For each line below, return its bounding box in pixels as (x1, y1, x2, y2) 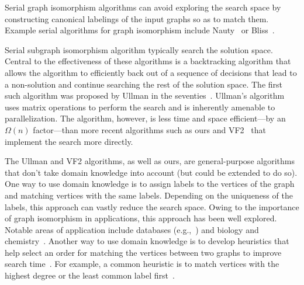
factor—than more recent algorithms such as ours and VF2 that (33, 123, 266, 135)
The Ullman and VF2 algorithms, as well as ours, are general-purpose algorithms (5, 155, 295, 167)
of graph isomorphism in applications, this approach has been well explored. (5, 212, 277, 224)
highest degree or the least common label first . (5, 269, 175, 281)
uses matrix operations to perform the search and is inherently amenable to (5, 100, 275, 113)
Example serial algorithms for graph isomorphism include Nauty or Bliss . (5, 24, 275, 36)
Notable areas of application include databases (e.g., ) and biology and (5, 223, 259, 235)
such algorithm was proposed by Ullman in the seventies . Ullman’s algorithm (5, 89, 285, 102)
